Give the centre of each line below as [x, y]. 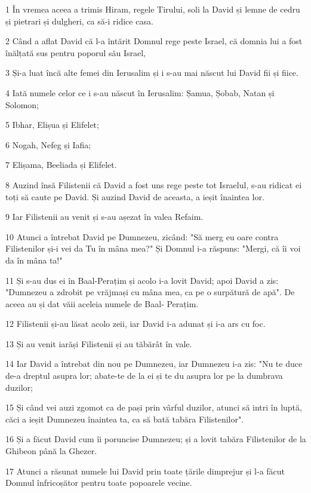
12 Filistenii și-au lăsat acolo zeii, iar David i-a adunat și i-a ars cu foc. [136, 324]
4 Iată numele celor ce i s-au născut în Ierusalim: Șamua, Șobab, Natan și [140, 92]
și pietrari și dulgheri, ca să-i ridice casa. [79, 21]
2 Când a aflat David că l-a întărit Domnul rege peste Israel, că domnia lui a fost [154, 41]
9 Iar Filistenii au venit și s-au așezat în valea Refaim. [104, 217]
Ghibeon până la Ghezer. [51, 451]
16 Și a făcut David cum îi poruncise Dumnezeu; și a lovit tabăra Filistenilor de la [156, 439]
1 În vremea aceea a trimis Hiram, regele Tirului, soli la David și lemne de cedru [153, 9]
